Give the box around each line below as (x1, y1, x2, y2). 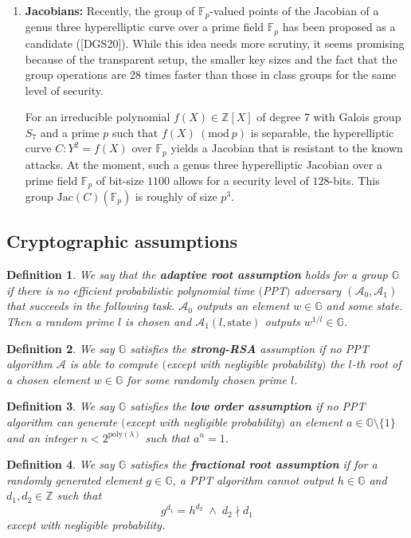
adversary (294, 281, 342, 298)
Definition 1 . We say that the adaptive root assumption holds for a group (6, 266, 388, 283)
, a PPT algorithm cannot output (172, 471, 334, 488)
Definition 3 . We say (6, 398, 115, 414)
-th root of (351, 355, 401, 372)
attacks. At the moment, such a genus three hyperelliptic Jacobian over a (25, 155, 382, 172)
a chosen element (6, 371, 90, 387)
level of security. (25, 81, 104, 98)
